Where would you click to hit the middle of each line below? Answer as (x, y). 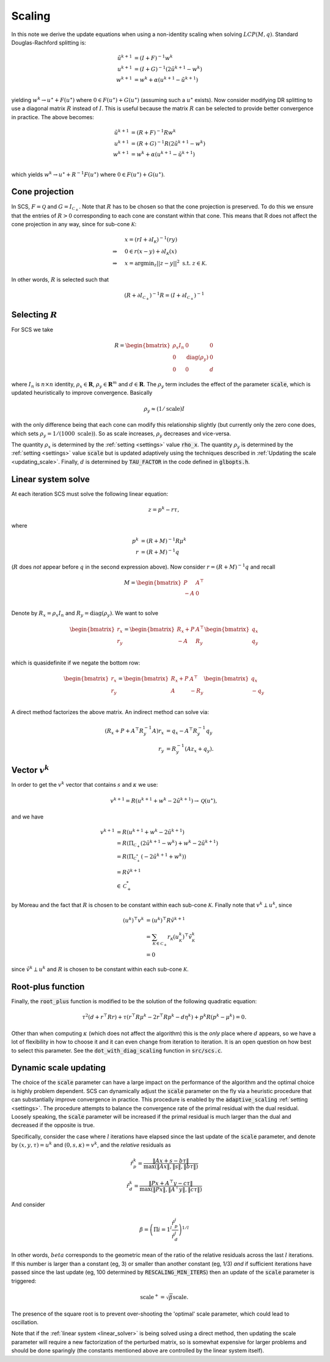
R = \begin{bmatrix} (142, 345)
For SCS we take (32, 329)
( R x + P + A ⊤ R (124, 731)
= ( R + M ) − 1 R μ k (163, 541)
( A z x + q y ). (199, 750)
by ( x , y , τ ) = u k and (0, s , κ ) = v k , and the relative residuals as (91, 1145)
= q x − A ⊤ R (182, 731)
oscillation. (25, 1322)
